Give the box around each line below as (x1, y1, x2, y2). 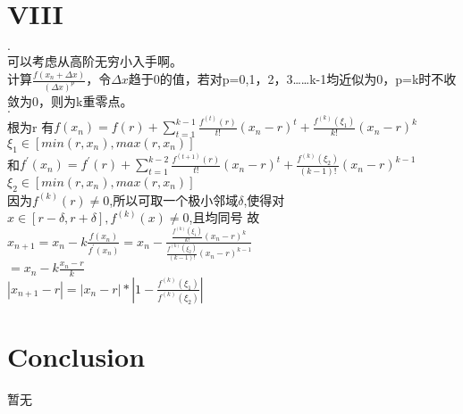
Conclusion (7, 338, 146, 375)
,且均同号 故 (189, 208, 260, 227)
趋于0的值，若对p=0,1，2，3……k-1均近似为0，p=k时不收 (128, 70, 457, 88)
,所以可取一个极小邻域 (109, 190, 239, 209)
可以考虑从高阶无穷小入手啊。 (7, 52, 182, 70)
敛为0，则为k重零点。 (7, 91, 133, 110)
